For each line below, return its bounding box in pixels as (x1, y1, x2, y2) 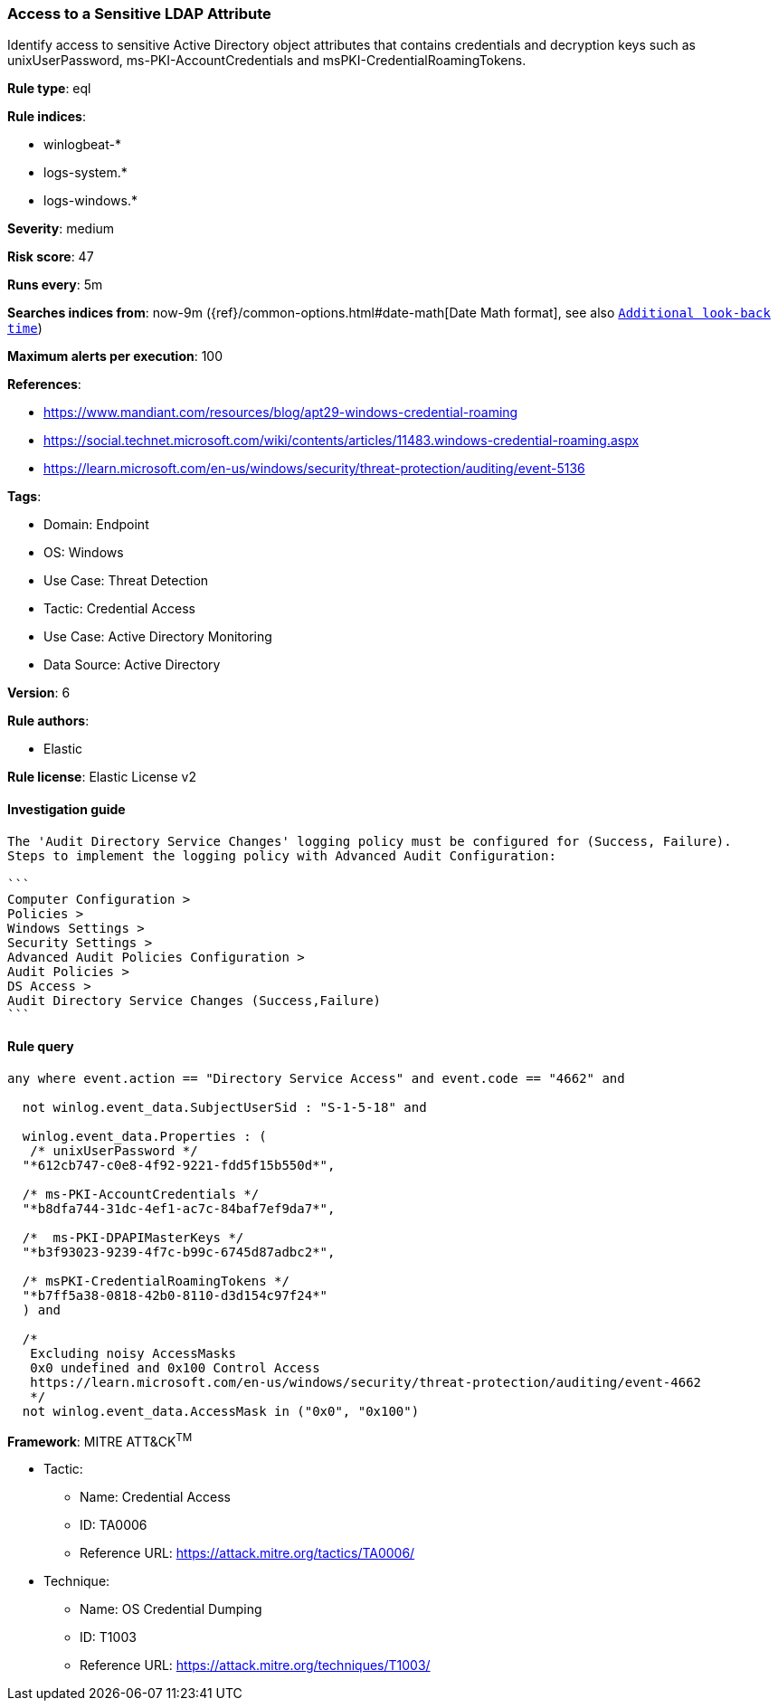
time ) (7, 320, 43, 337)
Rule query (7, 1039, 74, 1055)
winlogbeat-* (43, 137, 121, 153)
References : (7, 376, 81, 393)
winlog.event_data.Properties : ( (22, 1128, 267, 1143)
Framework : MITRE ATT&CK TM (7, 1430, 193, 1449)
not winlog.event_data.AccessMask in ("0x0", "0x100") (22, 1403, 420, 1419)
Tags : (7, 489, 42, 505)
